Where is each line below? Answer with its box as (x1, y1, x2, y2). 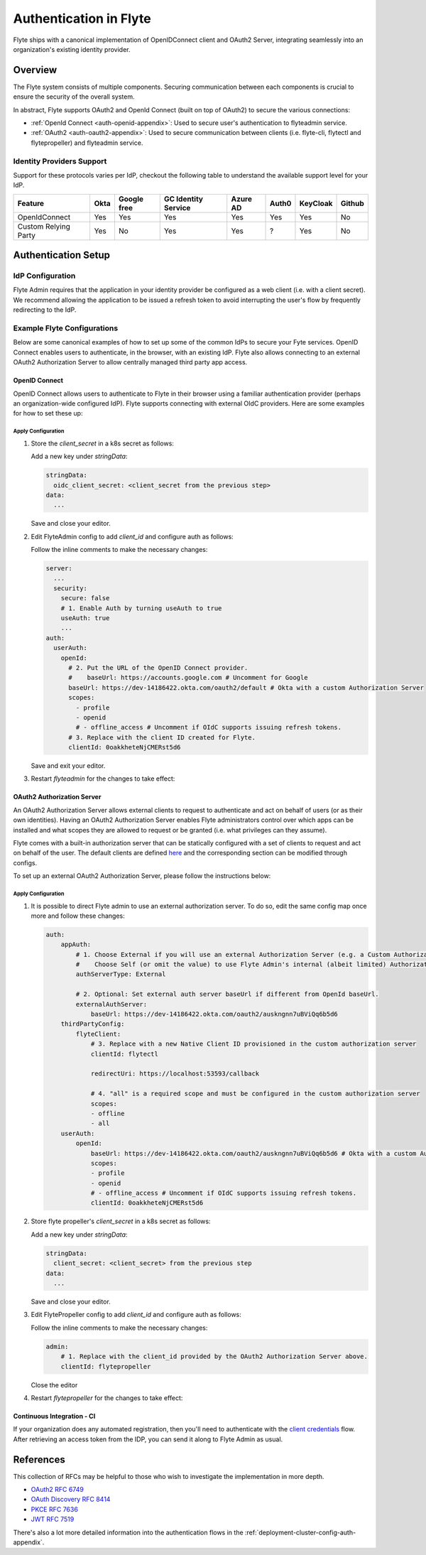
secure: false (60, 594, 110, 602)
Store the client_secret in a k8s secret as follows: (31, 439, 174, 448)
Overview (13, 64, 58, 76)
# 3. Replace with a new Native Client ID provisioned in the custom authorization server (90, 1040, 417, 1048)
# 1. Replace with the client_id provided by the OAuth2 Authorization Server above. (60, 1353, 368, 1360)
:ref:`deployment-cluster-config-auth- (245, 1528, 356, 1537)
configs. (13, 858, 38, 867)
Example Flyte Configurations (13, 323, 119, 333)
